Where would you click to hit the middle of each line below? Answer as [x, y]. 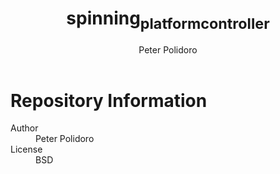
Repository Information [109, 100]
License [26, 149]
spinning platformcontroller [168, 20]
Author [24, 128]
